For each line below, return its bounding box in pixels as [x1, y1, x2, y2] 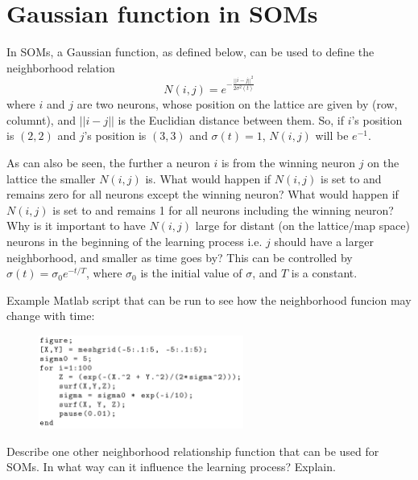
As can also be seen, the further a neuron [6, 154, 210, 170]
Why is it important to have [6, 217, 146, 234]
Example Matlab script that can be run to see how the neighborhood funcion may [6, 291, 412, 308]
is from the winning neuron [221, 154, 356, 170]
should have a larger [274, 232, 374, 249]
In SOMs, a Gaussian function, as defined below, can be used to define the [6, 43, 375, 60]
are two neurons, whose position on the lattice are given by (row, [77, 96, 398, 113]
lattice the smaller [6, 170, 96, 187]
